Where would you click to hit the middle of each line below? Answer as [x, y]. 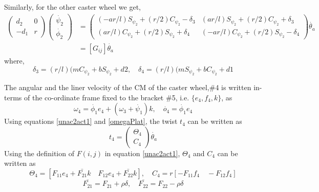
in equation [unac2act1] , [142, 153]
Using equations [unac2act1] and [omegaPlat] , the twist [91, 121]
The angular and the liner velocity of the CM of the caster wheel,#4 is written [128, 87]
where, [14, 61]
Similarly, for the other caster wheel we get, [72, 7]
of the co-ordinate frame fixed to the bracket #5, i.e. [107, 97]
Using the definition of [39, 153]
